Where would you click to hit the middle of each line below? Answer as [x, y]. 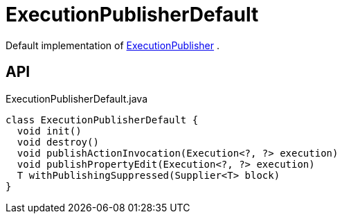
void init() [49, 131]
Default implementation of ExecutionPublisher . [113, 45]
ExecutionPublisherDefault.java [76, 98]
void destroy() [58, 142]
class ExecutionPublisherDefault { [102, 120]
